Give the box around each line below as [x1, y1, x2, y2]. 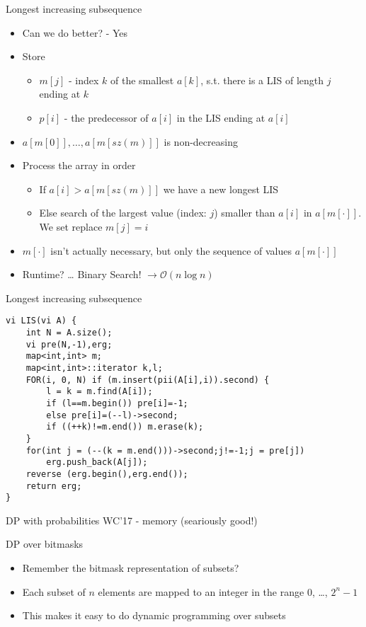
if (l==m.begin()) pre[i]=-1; [46, 398, 188, 408]
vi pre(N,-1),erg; [25, 339, 113, 350]
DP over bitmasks [6, 536, 84, 551]
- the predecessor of [64, 110, 149, 125]
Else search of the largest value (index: [39, 205, 207, 220]
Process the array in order [22, 158, 136, 173]
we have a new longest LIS [163, 181, 279, 196]
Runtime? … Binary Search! [22, 267, 142, 282]
